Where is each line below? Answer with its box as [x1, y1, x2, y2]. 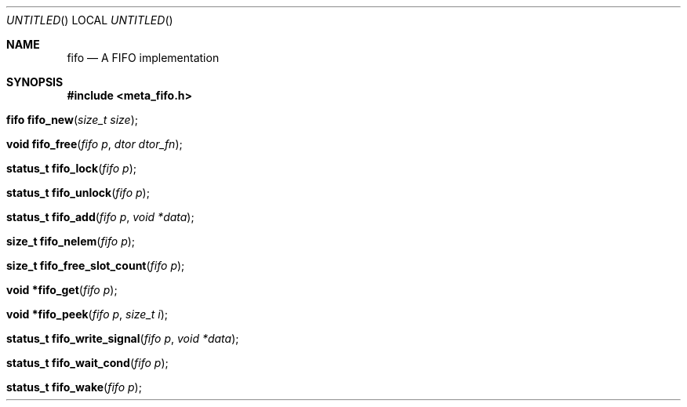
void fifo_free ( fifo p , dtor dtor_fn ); [6, 137, 183, 151]
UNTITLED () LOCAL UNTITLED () [6, 13, 173, 27]
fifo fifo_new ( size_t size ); [6, 113, 139, 126]
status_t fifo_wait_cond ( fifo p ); [6, 356, 169, 369]
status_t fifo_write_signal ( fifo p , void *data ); [6, 332, 239, 345]
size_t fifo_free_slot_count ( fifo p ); [6, 259, 185, 272]
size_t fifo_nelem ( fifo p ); [6, 234, 136, 248]
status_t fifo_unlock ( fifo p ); [6, 186, 150, 199]
